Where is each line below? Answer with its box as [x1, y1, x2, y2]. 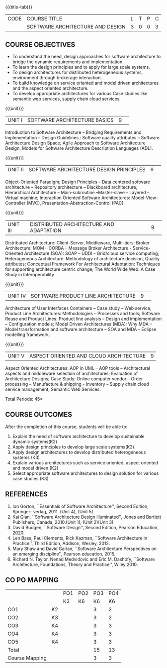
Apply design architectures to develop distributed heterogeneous [12, 449, 146, 455]
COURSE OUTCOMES [5, 410, 73, 419]
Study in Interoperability [5, 272, 55, 277]
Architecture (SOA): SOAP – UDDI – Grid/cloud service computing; [24, 250, 160, 256]
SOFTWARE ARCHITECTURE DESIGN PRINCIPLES [28, 166, 146, 173]
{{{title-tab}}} [5, 4, 33, 10]
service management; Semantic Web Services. [5, 386, 101, 392]
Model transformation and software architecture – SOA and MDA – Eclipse [5, 327, 157, 332]
